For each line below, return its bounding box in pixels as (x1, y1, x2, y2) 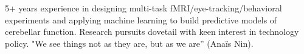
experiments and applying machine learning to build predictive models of (5, 13, 277, 26)
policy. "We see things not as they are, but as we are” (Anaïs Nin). (5, 37, 254, 49)
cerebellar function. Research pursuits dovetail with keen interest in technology (5, 25, 299, 38)
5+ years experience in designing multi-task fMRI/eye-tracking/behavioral (5, 2, 282, 14)
